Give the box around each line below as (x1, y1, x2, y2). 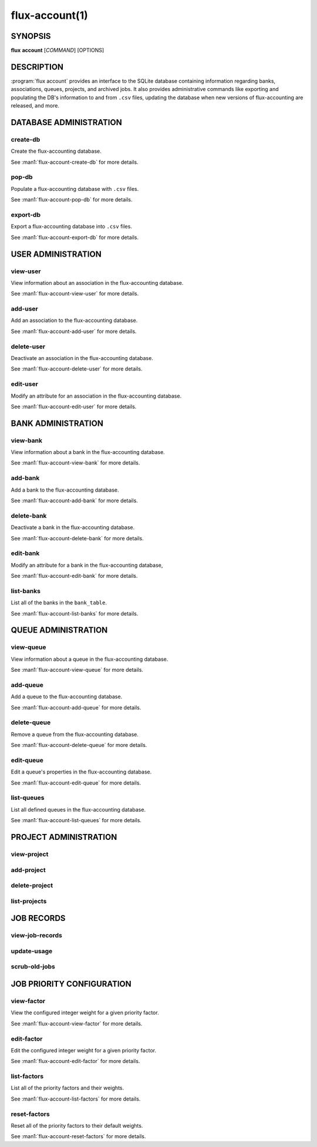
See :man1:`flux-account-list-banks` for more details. (11, 610, 139, 617)
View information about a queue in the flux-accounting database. (11, 655, 168, 662)
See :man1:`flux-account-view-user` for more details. (11, 290, 139, 297)
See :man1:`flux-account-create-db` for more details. (11, 159, 139, 166)
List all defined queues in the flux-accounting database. (11, 806, 146, 813)
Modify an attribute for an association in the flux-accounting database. (11, 392, 182, 399)
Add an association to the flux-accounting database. (11, 317, 138, 324)
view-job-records (11, 931, 63, 940)
